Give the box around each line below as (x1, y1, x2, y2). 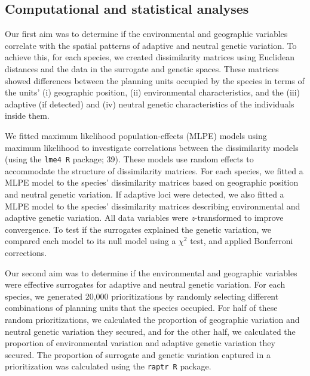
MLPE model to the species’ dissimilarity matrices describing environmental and (5, 199, 300, 212)
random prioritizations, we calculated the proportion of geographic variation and (5, 313, 300, 325)
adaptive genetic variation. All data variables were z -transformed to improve (5, 211, 284, 224)
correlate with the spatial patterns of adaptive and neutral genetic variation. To (5, 39, 297, 51)
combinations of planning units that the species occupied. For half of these (5, 301, 278, 314)
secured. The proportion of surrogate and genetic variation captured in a (5, 348, 271, 360)
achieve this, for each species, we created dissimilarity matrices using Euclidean (5, 51, 294, 63)
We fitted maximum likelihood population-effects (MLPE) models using (5, 129, 267, 141)
